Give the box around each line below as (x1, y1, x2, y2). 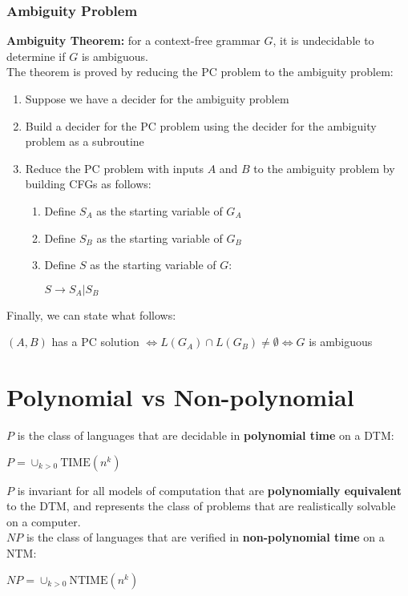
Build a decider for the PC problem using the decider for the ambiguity (25, 117, 377, 134)
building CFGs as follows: (25, 175, 151, 192)
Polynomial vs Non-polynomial (6, 381, 354, 413)
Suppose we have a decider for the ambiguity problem (25, 91, 289, 107)
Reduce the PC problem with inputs (25, 159, 204, 176)
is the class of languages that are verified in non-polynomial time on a (26, 529, 385, 546)
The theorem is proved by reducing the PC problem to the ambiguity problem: (6, 63, 394, 80)
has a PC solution (51, 333, 139, 350)
